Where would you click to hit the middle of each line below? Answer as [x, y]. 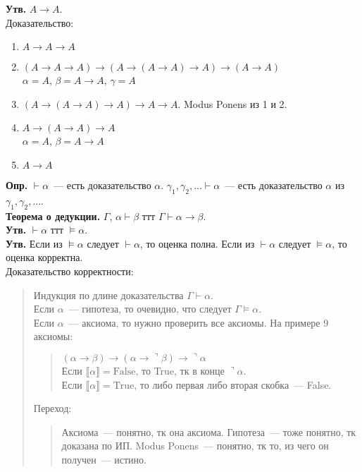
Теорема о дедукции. [53, 216]
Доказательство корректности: [70, 271]
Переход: [52, 408]
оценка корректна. [44, 257]
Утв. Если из [34, 243]
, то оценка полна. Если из [197, 243]
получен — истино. [104, 459]
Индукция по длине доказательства [108, 295]
